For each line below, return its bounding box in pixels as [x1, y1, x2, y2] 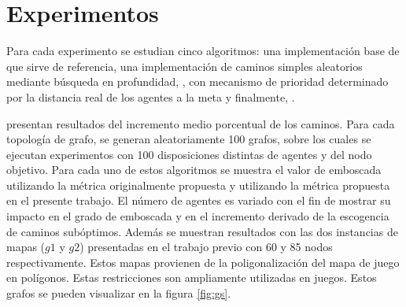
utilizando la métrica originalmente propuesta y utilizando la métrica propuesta [6, 176, 390, 193]
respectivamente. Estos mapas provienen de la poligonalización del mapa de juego [6, 253, 400, 270]
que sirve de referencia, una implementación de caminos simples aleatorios [6, 57, 363, 74]
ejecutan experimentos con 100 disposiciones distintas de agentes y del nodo [6, 146, 372, 162]
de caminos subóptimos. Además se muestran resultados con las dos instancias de [6, 223, 398, 239]
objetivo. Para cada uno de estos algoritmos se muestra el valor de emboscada [6, 161, 382, 178]
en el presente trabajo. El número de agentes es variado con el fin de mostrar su [6, 192, 391, 209]
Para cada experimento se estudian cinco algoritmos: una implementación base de [6, 43, 400, 59]
